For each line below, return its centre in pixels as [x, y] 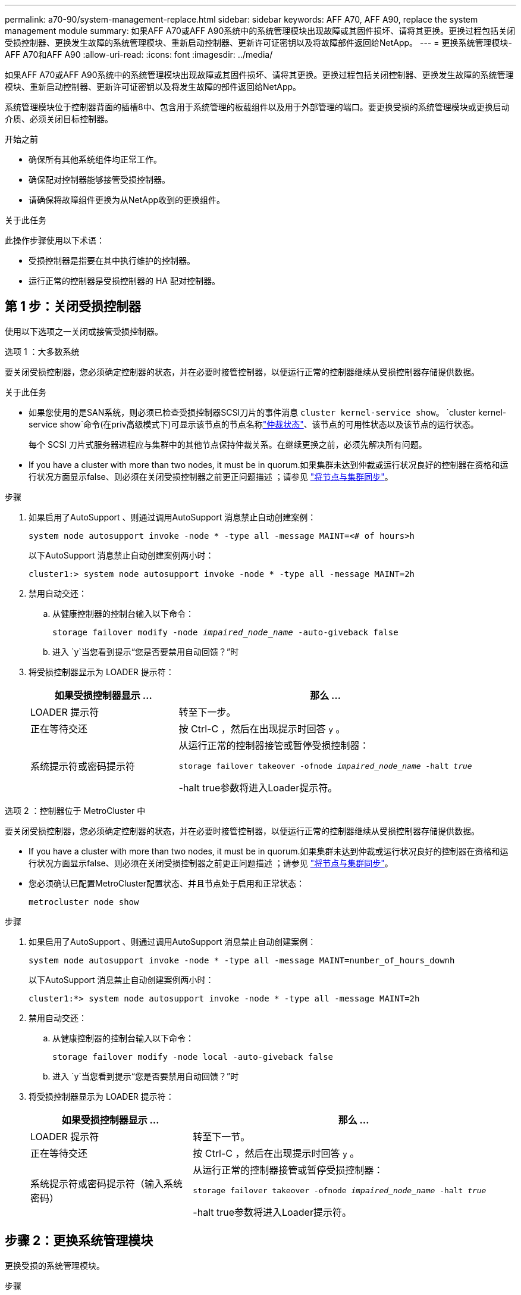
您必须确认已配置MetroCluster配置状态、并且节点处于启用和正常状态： [167, 883]
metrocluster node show [84, 902]
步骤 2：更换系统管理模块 [79, 1241]
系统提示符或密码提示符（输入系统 [107, 1184]
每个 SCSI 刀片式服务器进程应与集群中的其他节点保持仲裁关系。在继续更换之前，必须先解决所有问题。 [228, 444]
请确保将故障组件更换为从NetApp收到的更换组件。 [127, 200]
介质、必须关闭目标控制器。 [59, 119]
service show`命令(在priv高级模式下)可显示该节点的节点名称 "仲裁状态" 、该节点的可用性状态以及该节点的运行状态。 [254, 424]
